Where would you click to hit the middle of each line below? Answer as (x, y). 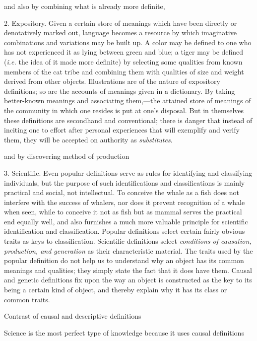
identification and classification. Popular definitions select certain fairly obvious (125, 231)
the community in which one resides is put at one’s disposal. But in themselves (124, 110)
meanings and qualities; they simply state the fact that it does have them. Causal (128, 270)
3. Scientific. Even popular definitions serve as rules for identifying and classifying (128, 172)
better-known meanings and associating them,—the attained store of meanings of (128, 101)
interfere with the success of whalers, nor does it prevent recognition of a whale (125, 202)
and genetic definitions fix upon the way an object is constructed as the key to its (128, 280)
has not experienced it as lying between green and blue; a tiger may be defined (124, 52)
